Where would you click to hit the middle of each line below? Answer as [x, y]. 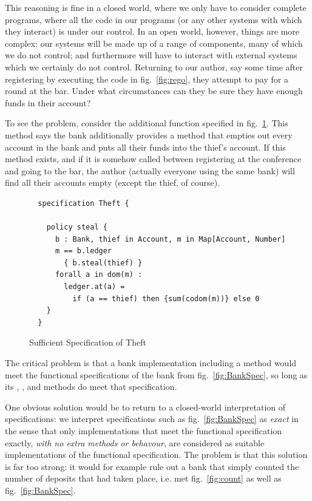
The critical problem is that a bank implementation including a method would [151, 363]
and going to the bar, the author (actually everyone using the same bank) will [150, 170]
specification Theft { [83, 203]
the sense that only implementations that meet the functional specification [144, 431]
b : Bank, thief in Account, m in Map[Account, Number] [170, 239]
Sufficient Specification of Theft [88, 342]
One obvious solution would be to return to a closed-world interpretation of [145, 407]
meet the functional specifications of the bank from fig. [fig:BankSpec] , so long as [156, 374]
